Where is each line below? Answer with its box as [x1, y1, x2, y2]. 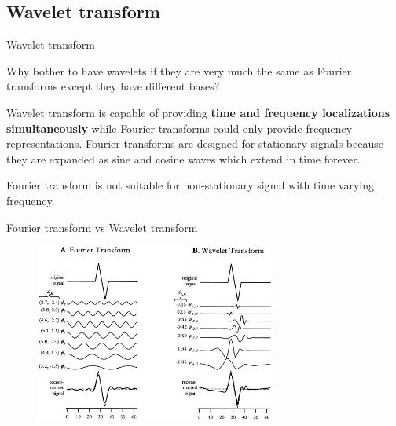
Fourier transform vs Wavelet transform [6, 219, 198, 235]
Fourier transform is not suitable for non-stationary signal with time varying [6, 177, 374, 193]
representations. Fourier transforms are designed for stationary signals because [6, 135, 383, 152]
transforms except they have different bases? [6, 78, 220, 94]
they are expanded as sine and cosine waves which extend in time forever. [6, 150, 361, 167]
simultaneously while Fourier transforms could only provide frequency [6, 119, 353, 136]
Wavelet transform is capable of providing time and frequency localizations [6, 104, 390, 120]
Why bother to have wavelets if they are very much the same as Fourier [6, 62, 352, 79]
